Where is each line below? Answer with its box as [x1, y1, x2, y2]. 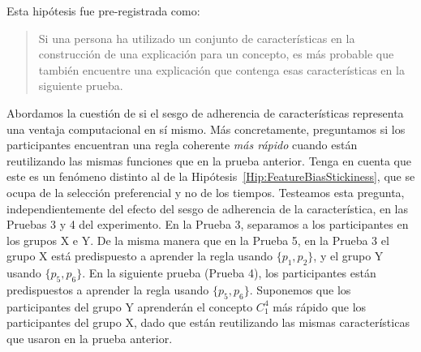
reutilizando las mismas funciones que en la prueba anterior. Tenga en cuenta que [6, 152, 412, 169]
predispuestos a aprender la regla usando [6, 281, 209, 298]
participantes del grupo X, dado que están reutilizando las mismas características [6, 314, 410, 331]
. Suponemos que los [249, 281, 351, 298]
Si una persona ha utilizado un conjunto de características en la [38, 29, 355, 46]
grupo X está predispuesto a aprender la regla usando [6, 247, 273, 264]
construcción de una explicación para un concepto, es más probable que [38, 45, 394, 62]
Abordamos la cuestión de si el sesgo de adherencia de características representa [6, 104, 404, 121]
